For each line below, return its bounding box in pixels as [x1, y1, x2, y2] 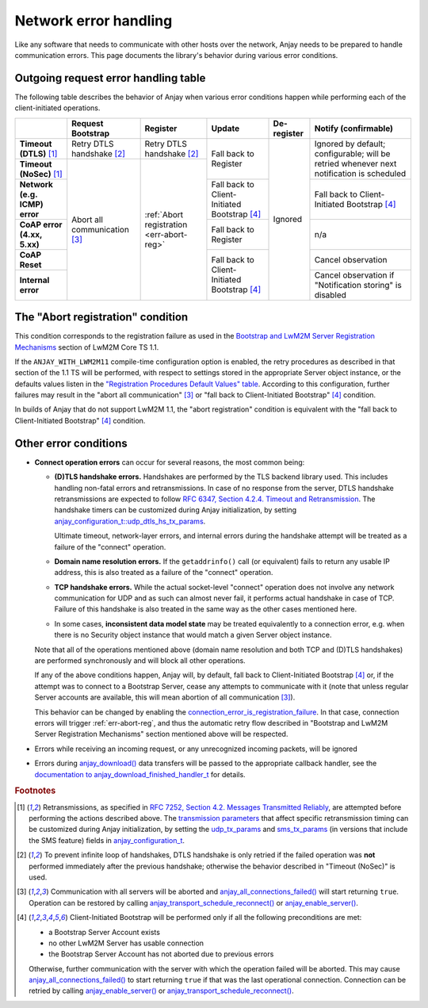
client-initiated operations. [14, 103, 101, 113]
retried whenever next [314, 159, 397, 170]
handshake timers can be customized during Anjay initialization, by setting [54, 505, 297, 515]
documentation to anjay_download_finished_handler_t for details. [34, 769, 246, 779]
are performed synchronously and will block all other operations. [34, 656, 246, 665]
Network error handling [14, 12, 173, 29]
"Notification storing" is [314, 279, 402, 290]
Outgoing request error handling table [14, 71, 206, 85]
